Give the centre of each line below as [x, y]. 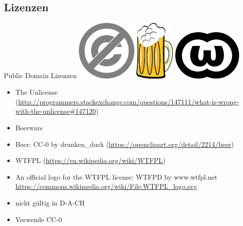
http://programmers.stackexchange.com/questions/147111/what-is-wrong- [129, 101]
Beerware [29, 127]
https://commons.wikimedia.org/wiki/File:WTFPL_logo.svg [106, 186]
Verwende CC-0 [39, 219]
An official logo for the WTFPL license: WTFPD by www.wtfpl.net [116, 176]
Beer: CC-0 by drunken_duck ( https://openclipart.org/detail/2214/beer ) [124, 144]
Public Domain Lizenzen [40, 75]
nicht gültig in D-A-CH [50, 202]
